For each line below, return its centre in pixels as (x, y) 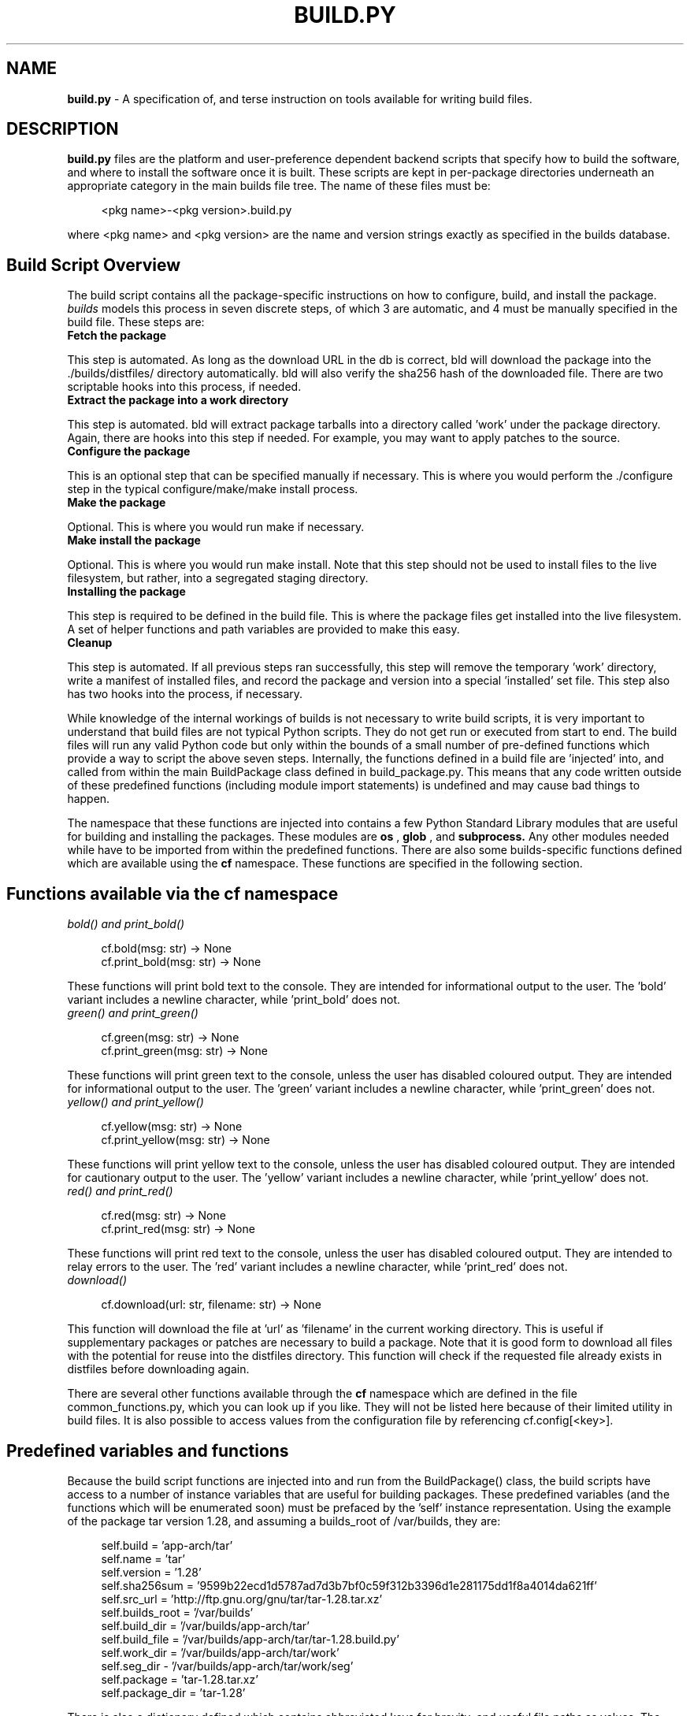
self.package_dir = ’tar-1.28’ (173, 1692)
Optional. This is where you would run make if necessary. (216, 527)
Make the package (117, 503)
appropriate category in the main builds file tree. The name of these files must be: (279, 186)
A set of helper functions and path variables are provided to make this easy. (263, 630)
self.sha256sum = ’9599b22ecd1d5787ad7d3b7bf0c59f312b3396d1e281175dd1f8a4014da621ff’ (349, 1585)
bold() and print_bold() (126, 924)
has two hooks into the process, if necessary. (185, 694)
